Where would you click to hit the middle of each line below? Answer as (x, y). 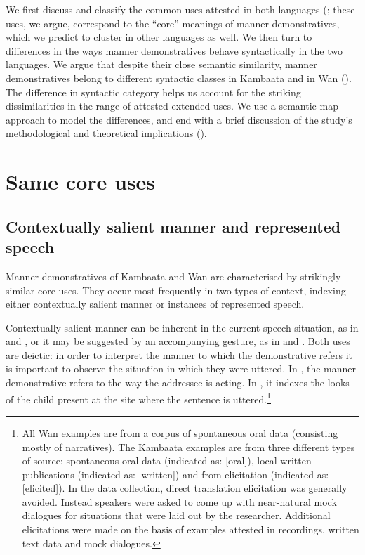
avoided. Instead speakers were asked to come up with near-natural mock (179, 501)
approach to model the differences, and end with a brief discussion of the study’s (179, 119)
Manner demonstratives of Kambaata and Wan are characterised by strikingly (173, 276)
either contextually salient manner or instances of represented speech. (155, 304)
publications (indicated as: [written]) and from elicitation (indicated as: (175, 474)
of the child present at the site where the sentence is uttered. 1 (138, 398)
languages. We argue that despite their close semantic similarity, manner (161, 64)
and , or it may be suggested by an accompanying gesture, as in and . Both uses (178, 341)
